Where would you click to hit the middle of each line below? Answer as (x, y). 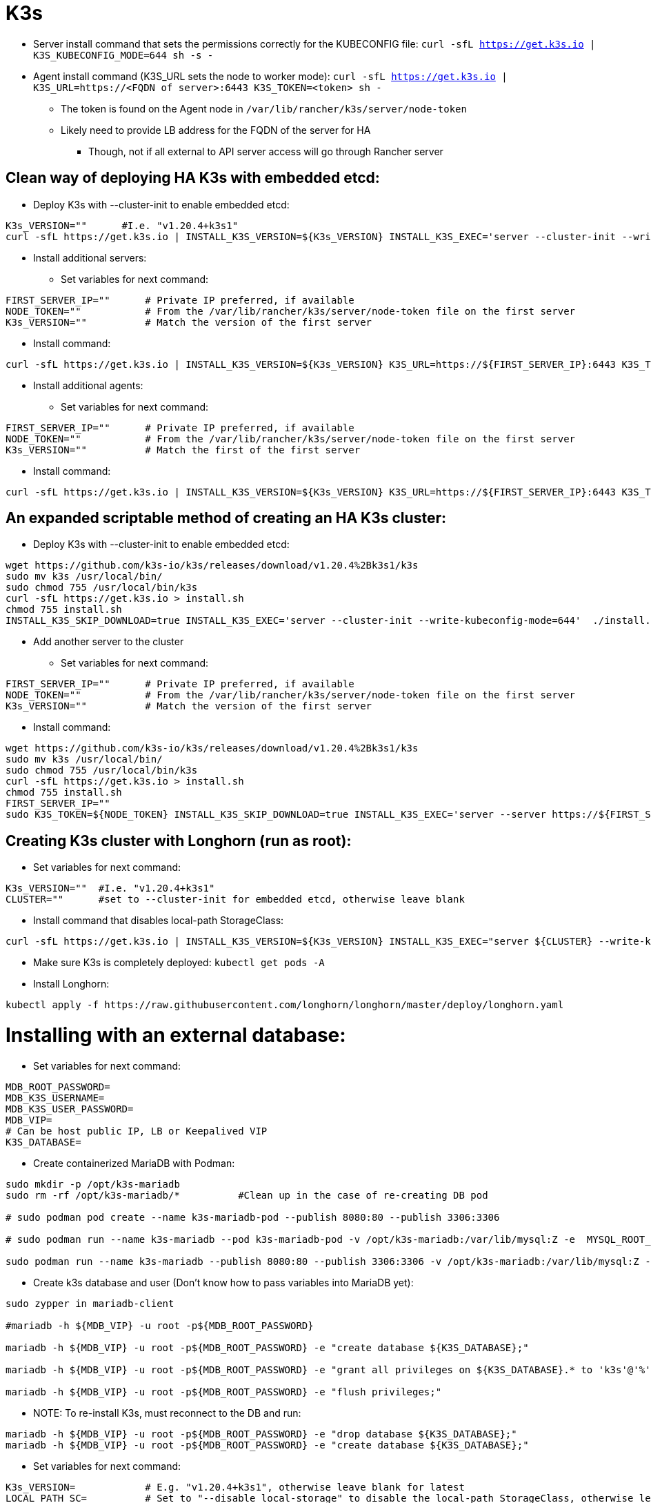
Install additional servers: (90, 257)
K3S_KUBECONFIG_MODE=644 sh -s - (123, 55)
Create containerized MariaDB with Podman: (134, 1163)
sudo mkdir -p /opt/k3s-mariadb (93, 1184)
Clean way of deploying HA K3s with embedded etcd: (193, 178)
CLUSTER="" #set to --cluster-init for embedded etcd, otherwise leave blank (235, 900)
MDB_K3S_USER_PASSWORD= (70, 1109)
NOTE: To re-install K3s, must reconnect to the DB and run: (167, 1413)
